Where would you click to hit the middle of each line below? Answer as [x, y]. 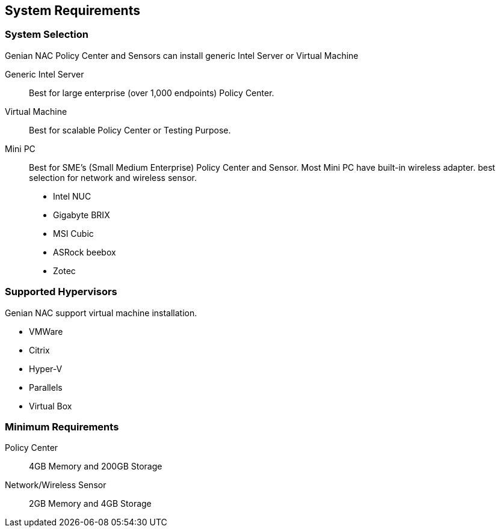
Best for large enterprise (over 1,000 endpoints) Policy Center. [152, 93]
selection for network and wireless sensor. [113, 177]
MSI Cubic [73, 233]
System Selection [47, 35]
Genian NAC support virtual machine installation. [101, 313]
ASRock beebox [85, 252]
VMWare [46, 331]
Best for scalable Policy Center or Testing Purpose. [130, 130]
